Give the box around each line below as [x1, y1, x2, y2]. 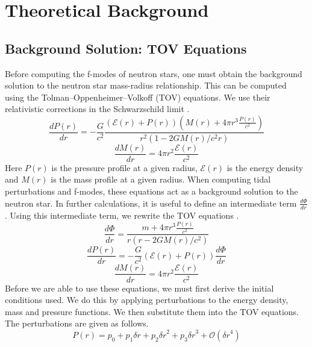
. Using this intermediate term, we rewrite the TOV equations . [5, 208, 239, 221]
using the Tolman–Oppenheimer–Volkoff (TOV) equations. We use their [5, 90, 270, 103]
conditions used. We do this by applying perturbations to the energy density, [5, 293, 289, 306]
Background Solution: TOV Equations [5, 39, 247, 57]
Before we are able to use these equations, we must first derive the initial [5, 281, 274, 294]
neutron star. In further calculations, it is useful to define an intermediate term [5, 196, 297, 209]
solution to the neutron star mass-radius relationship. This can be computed [5, 79, 287, 92]
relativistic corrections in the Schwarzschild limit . [5, 102, 190, 115]
